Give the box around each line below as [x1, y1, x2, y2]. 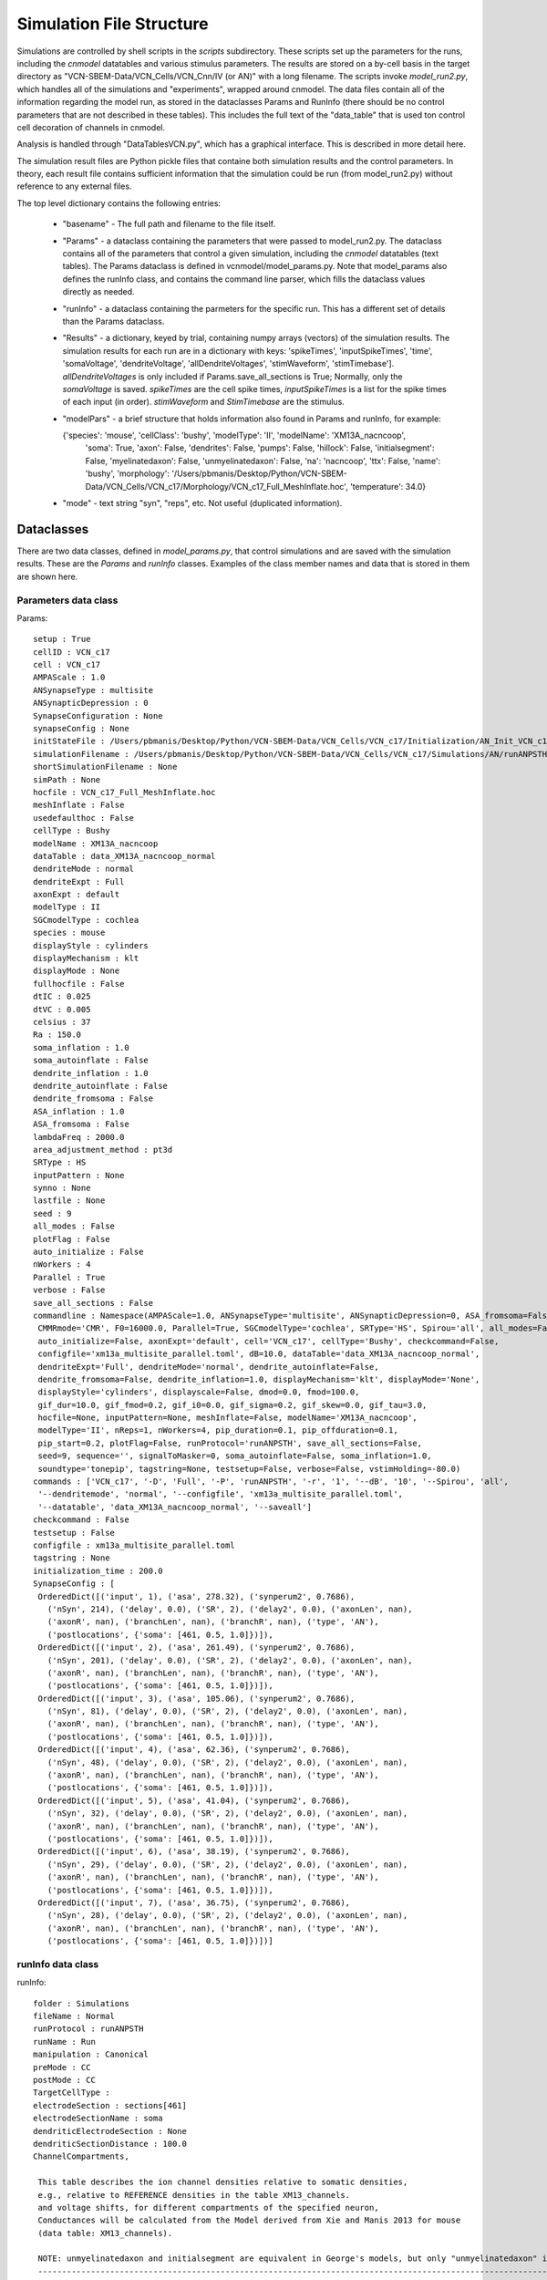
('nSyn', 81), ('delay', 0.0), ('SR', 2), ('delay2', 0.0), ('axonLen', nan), [46, 1706, 408, 1716]
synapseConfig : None [33, 723, 129, 733]
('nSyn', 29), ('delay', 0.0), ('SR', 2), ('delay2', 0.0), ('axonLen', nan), [46, 1859, 408, 1870]
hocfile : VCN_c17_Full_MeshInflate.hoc [33, 787, 216, 797]
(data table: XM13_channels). [37, 2228, 173, 2238]
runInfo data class [16, 1957, 99, 1970]
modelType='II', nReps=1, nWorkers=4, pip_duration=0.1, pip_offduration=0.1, [37, 1425, 398, 1435]
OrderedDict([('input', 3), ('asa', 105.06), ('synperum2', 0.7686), [37, 1693, 356, 1704]
